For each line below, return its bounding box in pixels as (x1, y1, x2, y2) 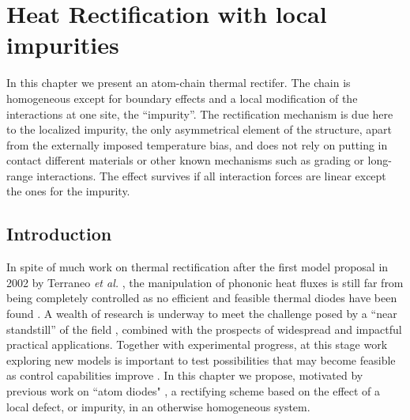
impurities (6, 28, 119, 61)
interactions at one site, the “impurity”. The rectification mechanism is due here (6, 105, 393, 122)
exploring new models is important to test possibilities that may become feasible (6, 351, 396, 368)
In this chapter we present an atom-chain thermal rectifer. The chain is (6, 74, 351, 91)
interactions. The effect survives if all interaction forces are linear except (36, 167, 386, 184)
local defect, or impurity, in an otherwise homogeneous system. (6, 398, 310, 414)
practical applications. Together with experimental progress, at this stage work (6, 336, 388, 353)
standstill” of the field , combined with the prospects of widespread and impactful (6, 320, 402, 337)
